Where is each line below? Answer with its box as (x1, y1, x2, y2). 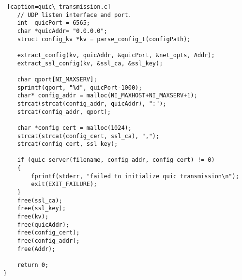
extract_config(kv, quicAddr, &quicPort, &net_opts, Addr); (17, 51, 215, 59)
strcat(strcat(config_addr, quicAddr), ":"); (17, 100, 166, 107)
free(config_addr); (17, 237, 80, 245)
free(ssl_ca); (17, 197, 62, 204)
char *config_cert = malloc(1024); (17, 124, 132, 131)
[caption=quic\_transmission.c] (7, 3, 111, 10)
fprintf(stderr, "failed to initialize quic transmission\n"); (31, 172, 239, 180)
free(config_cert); (17, 229, 80, 236)
